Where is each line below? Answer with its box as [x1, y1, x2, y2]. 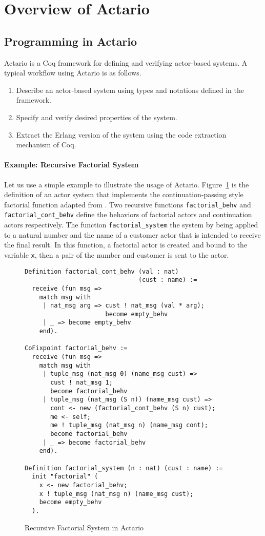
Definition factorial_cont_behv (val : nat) [25, 267, 179, 275]
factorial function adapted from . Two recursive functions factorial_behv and [4, 199, 251, 209]
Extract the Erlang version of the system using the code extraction [16, 129, 227, 140]
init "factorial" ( [32, 473, 98, 481]
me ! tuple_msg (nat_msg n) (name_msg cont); [50, 422, 208, 429]
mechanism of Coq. [16, 139, 76, 150]
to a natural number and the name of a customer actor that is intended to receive [4, 229, 261, 240]
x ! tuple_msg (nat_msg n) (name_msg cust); [39, 490, 194, 497]
